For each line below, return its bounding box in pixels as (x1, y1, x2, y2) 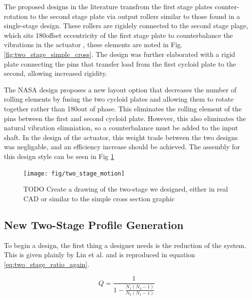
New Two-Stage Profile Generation (4, 217, 184, 232)
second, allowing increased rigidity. (4, 68, 107, 78)
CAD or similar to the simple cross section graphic (23, 193, 175, 203)
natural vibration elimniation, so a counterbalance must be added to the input (4, 123, 238, 133)
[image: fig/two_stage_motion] (23, 170, 125, 177)
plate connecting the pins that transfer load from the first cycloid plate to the (4, 58, 236, 69)
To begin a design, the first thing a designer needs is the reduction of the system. (4, 240, 246, 250)
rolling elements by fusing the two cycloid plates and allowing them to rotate (4, 94, 233, 104)
